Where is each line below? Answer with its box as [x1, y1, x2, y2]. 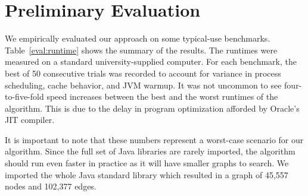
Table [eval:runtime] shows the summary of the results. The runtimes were [5, 43, 278, 56]
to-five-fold [5, 90, 44, 103]
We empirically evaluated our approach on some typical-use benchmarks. [5, 32, 270, 45]
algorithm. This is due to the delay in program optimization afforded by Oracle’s [5, 102, 300, 114]
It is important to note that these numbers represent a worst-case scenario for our [5, 133, 304, 146]
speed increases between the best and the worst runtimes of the [46, 90, 278, 103]
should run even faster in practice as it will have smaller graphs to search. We [5, 157, 289, 169]
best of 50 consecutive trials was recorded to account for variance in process [5, 67, 281, 79]
